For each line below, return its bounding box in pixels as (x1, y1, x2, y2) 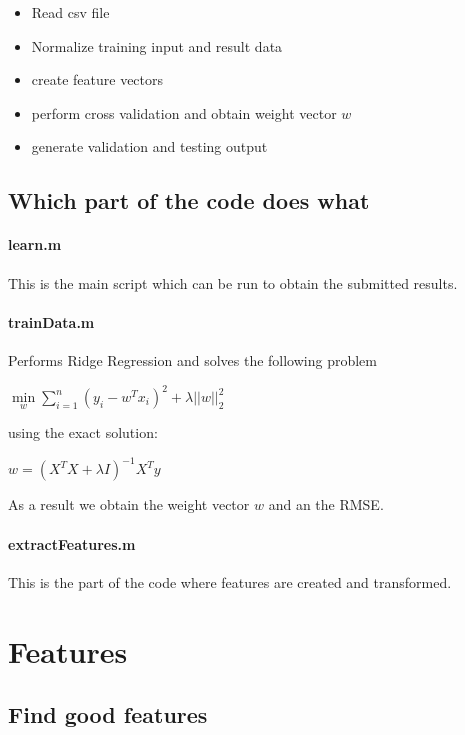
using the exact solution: (8, 422, 158, 443)
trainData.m (8, 311, 95, 332)
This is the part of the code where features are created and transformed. (8, 571, 452, 592)
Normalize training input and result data (31, 35, 283, 56)
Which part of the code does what (8, 185, 370, 216)
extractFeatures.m (8, 533, 136, 554)
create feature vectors (31, 69, 164, 90)
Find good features (8, 699, 208, 730)
